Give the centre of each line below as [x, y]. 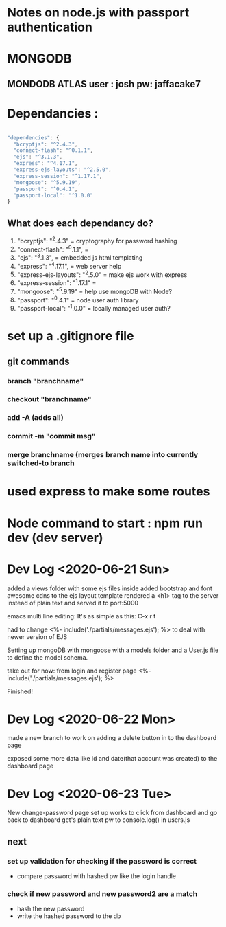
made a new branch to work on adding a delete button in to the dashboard [112, 738]
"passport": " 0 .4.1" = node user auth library [78, 299]
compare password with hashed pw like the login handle [97, 876]
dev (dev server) [55, 538]
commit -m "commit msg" [51, 436]
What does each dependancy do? [80, 223]
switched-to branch [41, 463]
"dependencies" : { [33, 138]
